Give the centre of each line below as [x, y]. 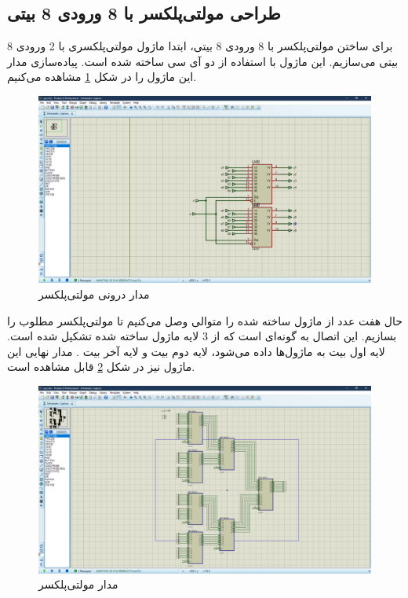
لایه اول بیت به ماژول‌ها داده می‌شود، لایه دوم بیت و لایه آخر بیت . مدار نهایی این [196, 351]
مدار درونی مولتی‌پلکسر [94, 294]
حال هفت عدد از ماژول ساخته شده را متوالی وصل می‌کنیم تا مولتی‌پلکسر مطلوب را [205, 320]
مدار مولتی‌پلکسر [78, 584]
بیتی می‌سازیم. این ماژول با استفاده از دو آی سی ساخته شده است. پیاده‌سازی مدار [203, 61]
